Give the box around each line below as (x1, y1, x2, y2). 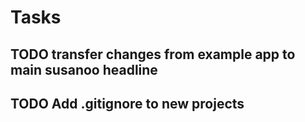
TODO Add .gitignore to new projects (10, 95, 245, 112)
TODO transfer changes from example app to (10, 46, 296, 63)
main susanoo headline (10, 61, 158, 78)
